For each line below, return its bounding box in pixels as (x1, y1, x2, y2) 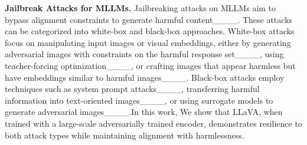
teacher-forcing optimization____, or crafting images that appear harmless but (5, 59, 296, 71)
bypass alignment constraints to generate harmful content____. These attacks (5, 13, 293, 25)
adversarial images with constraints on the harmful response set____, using (5, 48, 284, 60)
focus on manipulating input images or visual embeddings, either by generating (5, 36, 291, 48)
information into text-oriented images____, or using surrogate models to (5, 94, 273, 106)
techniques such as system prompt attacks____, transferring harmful (5, 83, 260, 95)
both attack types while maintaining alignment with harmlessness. (5, 128, 244, 141)
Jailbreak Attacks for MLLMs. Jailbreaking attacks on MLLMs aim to (5, 2, 276, 14)
